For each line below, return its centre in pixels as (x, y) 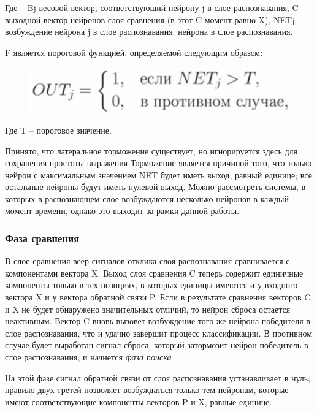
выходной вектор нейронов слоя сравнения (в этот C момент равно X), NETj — (156, 19)
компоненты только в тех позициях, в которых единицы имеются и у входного (151, 285)
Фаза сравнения (42, 238)
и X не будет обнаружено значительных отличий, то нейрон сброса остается (148, 309)
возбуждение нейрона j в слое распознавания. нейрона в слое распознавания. (149, 32)
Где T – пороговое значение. (58, 130)
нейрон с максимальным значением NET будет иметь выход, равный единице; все (158, 174)
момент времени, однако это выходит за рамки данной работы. (122, 211)
